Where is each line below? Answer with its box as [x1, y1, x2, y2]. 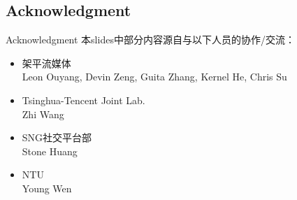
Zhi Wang [22, 106, 64, 121]
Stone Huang [22, 143, 78, 158]
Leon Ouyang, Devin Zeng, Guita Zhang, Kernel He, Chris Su [22, 69, 287, 84]
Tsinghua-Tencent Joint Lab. [22, 92, 145, 107]
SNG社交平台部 [22, 130, 92, 145]
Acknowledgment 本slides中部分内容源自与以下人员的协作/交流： [6, 32, 295, 47]
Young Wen [22, 180, 72, 195]
